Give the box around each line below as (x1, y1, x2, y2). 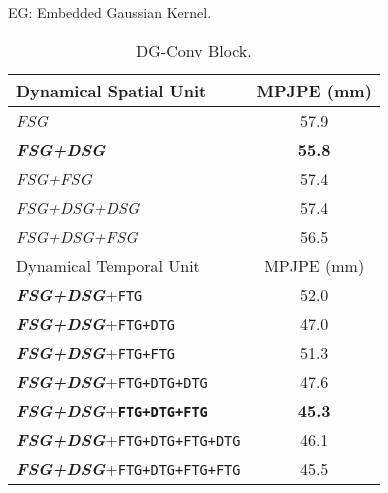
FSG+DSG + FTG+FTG (16, 340, 176, 364)
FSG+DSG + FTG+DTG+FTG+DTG (16, 427, 241, 451)
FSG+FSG (16, 166, 92, 190)
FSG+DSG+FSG (16, 224, 138, 248)
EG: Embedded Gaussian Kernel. (8, 2, 212, 22)
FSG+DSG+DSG (16, 195, 140, 219)
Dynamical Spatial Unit (16, 78, 207, 102)
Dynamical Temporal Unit (16, 253, 200, 277)
